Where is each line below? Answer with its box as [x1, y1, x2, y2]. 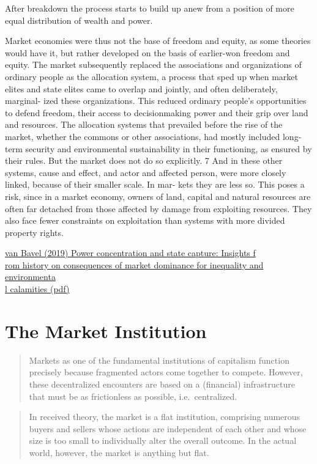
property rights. [5, 226, 64, 238]
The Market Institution [5, 318, 207, 343]
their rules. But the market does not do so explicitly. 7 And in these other [5, 154, 283, 167]
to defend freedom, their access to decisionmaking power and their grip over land [5, 106, 308, 119]
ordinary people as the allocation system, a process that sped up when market [5, 70, 298, 83]
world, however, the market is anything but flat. [29, 446, 209, 458]
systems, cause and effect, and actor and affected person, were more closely [5, 166, 286, 179]
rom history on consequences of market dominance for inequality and [5, 258, 264, 271]
